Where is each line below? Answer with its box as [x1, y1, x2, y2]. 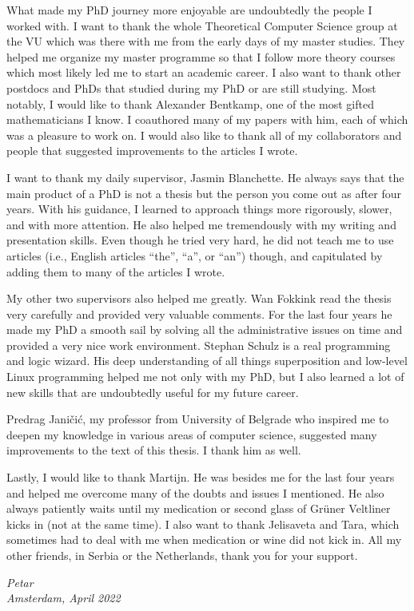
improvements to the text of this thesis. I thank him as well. [6, 442, 301, 458]
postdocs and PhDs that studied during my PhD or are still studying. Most [6, 79, 376, 96]
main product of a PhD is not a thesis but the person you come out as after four [6, 184, 402, 201]
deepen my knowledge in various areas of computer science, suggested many [6, 426, 377, 442]
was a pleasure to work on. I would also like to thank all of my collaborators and [6, 126, 402, 143]
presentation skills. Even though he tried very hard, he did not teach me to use [6, 232, 394, 248]
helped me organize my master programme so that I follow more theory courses [6, 48, 396, 65]
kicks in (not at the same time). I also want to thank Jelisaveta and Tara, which [6, 515, 400, 532]
